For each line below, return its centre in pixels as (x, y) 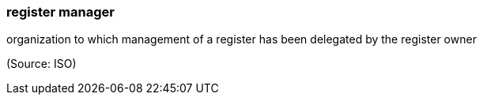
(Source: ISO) (42, 64)
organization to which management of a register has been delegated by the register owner (241, 39)
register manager (60, 12)
